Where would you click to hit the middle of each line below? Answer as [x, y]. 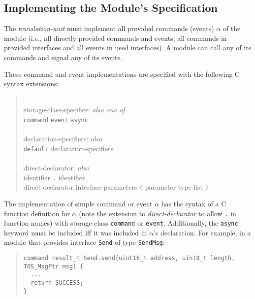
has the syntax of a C [194, 203]
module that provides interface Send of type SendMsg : [84, 242]
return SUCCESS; [57, 283]
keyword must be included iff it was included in [76, 232]
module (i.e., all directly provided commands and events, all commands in [115, 38]
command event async [56, 120]
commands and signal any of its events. [63, 57]
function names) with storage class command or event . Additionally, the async [121, 223]
